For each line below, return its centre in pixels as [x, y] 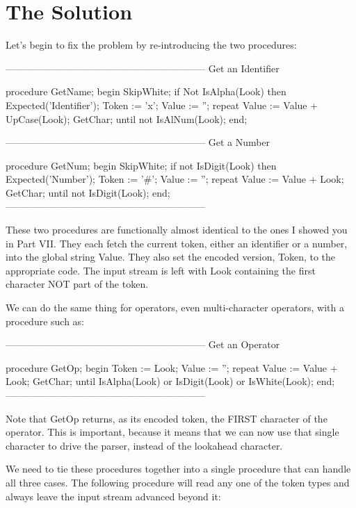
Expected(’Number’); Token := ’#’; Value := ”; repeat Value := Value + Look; [175, 179]
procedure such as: [45, 321]
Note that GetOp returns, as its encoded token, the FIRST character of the [167, 418]
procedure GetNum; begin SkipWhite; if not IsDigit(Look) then [141, 165]
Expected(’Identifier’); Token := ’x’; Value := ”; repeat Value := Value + [162, 105]
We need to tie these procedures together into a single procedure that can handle [178, 469]
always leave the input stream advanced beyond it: [113, 496]
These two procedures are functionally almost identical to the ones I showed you [177, 230]
